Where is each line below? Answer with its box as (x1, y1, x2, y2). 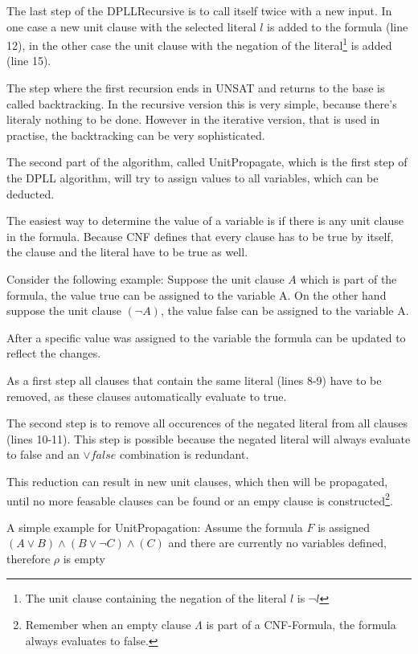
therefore (6, 550, 51, 566)
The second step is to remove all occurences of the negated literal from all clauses (6, 415, 408, 431)
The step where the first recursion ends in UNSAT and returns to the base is (6, 80, 385, 96)
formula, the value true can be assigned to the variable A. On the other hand (6, 286, 387, 303)
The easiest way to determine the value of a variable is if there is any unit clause (6, 212, 404, 229)
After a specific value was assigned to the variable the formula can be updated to (6, 329, 406, 345)
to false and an (6, 446, 80, 463)
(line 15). (6, 52, 51, 69)
